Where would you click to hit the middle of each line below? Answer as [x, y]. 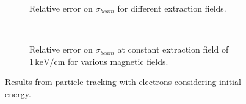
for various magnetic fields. [118, 61]
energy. [18, 93]
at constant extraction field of [173, 49]
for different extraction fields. [172, 8]
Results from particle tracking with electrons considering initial [123, 82]
